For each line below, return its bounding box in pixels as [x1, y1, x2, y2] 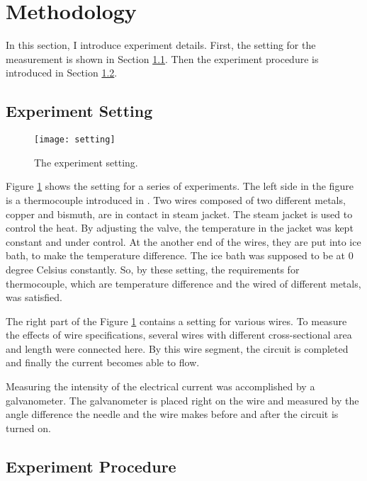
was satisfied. [6, 290, 62, 305]
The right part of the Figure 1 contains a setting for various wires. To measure [6, 313, 347, 328]
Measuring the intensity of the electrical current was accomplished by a [6, 379, 315, 394]
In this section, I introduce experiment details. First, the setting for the [6, 38, 316, 52]
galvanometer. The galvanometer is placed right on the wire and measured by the [6, 392, 359, 407]
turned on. [6, 420, 51, 435]
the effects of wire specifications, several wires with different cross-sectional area [6, 327, 352, 342]
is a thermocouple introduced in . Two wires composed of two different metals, [6, 192, 346, 207]
